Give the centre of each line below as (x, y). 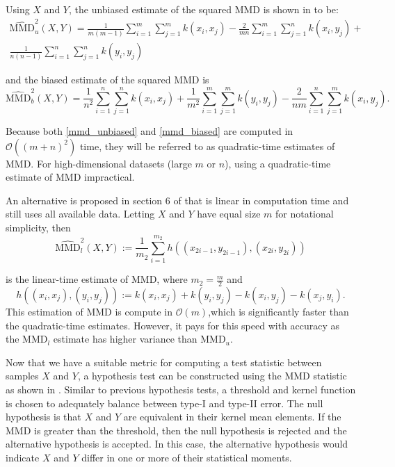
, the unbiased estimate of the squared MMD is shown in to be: (204, 9)
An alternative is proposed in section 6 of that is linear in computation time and (177, 200)
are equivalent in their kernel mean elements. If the (232, 417)
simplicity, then (38, 228)
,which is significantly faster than (279, 312)
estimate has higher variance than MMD (139, 339)
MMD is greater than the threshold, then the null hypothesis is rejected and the (176, 430)
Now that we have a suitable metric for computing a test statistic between (164, 362)
